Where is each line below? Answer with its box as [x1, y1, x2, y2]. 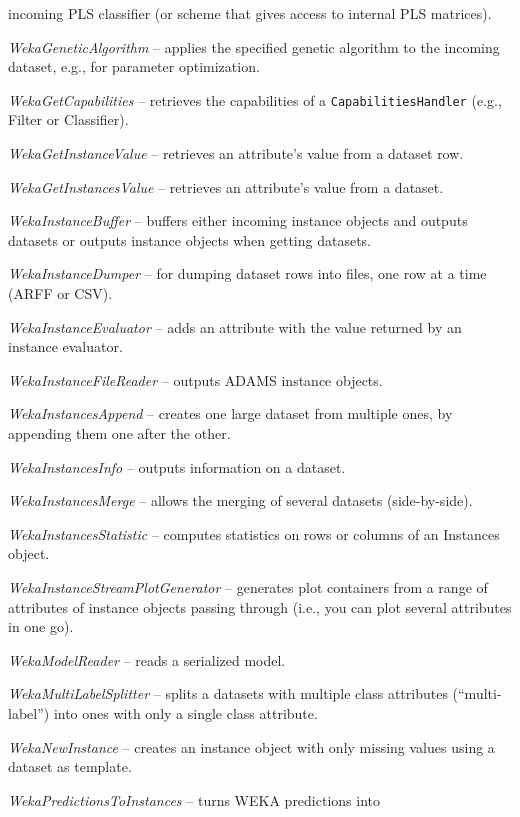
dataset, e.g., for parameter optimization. [8, 56, 260, 77]
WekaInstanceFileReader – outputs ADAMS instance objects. [8, 369, 383, 390]
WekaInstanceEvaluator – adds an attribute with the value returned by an [8, 316, 462, 337]
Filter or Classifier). [8, 109, 129, 130]
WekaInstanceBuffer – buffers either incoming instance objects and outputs [8, 210, 468, 231]
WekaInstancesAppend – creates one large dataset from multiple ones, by [8, 403, 453, 424]
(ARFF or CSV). [8, 283, 113, 303]
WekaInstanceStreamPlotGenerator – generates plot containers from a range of [8, 576, 488, 597]
